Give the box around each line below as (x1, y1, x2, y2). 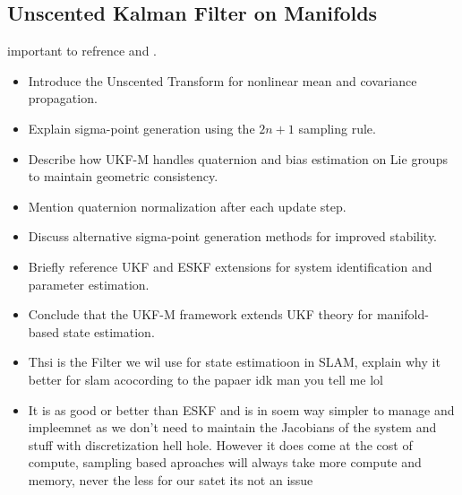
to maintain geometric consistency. (28, 167, 218, 186)
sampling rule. (298, 118, 376, 137)
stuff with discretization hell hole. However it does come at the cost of (28, 435, 413, 454)
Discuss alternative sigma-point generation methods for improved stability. (28, 227, 438, 246)
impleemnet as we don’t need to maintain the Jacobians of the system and (28, 418, 437, 437)
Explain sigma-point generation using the (28, 118, 255, 137)
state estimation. (63, 322, 155, 341)
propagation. (28, 89, 98, 108)
